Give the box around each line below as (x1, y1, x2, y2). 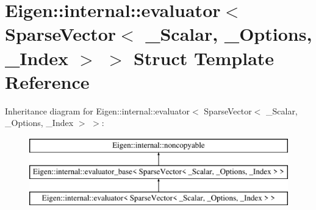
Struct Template (133, 45, 275, 70)
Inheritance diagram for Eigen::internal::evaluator (5, 104, 190, 117)
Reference (5, 69, 90, 94)
